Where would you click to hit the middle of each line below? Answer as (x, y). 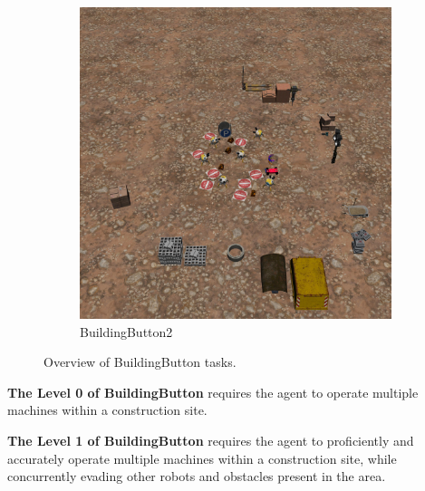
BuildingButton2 (126, 331)
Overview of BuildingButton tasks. (140, 362)
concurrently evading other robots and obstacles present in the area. (197, 476)
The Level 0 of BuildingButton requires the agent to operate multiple (213, 392)
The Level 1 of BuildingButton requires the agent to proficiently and (211, 440)
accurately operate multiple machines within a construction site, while (202, 458)
